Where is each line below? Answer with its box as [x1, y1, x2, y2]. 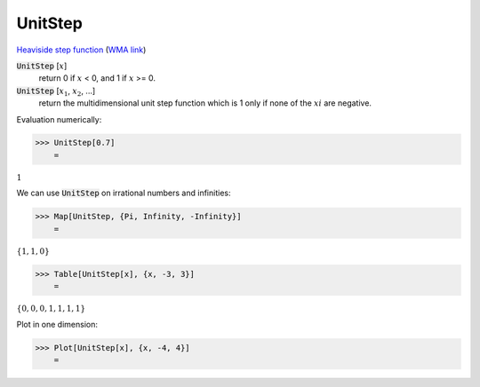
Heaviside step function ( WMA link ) [16, 44, 147, 55]
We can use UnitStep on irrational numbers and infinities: [16, 187, 231, 199]
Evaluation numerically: [16, 114, 102, 124]
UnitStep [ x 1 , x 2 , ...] [16, 85, 96, 98]
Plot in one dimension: [16, 319, 98, 329]
